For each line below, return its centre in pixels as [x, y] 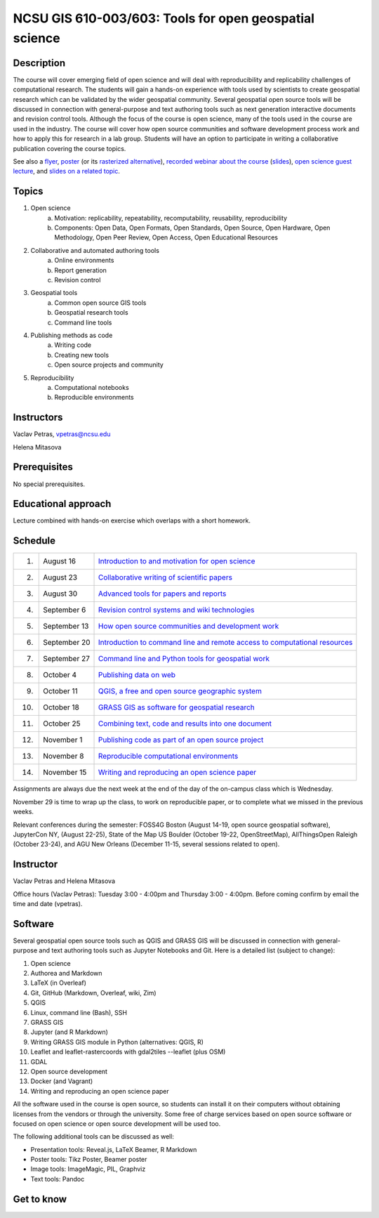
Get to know [40, 1199]
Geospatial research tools [92, 313]
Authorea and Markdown [66, 974]
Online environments [84, 261]
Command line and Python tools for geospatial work [184, 659]
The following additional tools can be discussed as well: [94, 1137]
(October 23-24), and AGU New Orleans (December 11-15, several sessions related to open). [146, 844]
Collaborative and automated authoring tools [95, 250]
